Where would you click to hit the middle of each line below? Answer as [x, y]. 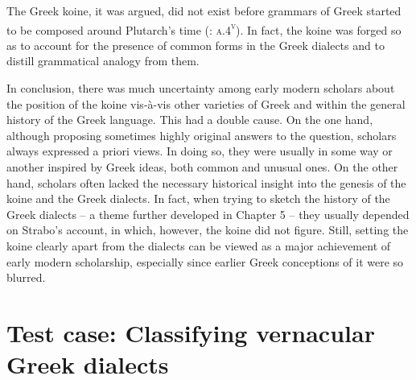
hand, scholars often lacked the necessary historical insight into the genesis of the [206, 182]
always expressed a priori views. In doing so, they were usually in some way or [200, 151]
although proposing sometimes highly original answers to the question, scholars [202, 135]
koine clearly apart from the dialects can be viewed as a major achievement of [199, 245]
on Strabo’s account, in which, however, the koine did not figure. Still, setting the [208, 230]
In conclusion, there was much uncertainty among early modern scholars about [201, 88]
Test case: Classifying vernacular [191, 332]
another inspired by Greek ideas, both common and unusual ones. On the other [202, 167]
